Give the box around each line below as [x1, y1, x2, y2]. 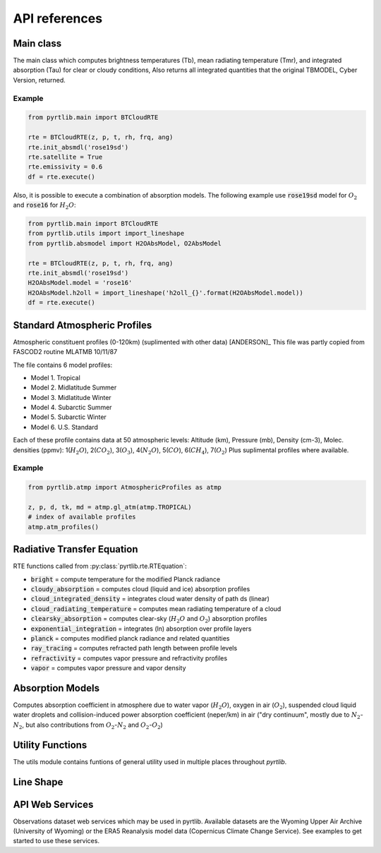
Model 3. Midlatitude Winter [30, 393, 112, 401]
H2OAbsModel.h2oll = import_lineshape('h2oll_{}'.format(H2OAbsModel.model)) [28, 289, 303, 296]
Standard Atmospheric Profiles [13, 319, 152, 331]
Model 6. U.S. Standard [30, 423, 99, 431]
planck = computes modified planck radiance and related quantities [30, 634, 230, 642]
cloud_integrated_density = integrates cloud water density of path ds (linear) [30, 595, 270, 603]
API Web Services [13, 798, 94, 811]
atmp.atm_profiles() [28, 523, 99, 531]
